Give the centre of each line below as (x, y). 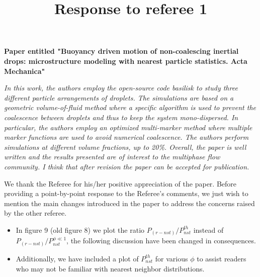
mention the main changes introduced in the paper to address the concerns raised (129, 203)
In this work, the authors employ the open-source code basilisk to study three (121, 88)
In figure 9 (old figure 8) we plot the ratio (80, 229)
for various (171, 258)
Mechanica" (25, 71)
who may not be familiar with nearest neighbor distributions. (110, 268)
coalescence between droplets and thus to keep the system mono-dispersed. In (121, 117)
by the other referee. (35, 213)
